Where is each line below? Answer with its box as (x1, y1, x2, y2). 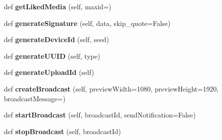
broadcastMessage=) (4, 93, 66, 103)
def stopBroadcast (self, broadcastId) (4, 126, 121, 136)
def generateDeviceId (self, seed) (4, 34, 109, 45)
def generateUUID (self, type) (4, 50, 100, 61)
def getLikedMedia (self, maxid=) (4, 1, 111, 11)
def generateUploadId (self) (4, 67, 94, 77)
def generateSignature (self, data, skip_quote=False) (4, 18, 171, 28)
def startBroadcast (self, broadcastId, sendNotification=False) (4, 110, 196, 120)
